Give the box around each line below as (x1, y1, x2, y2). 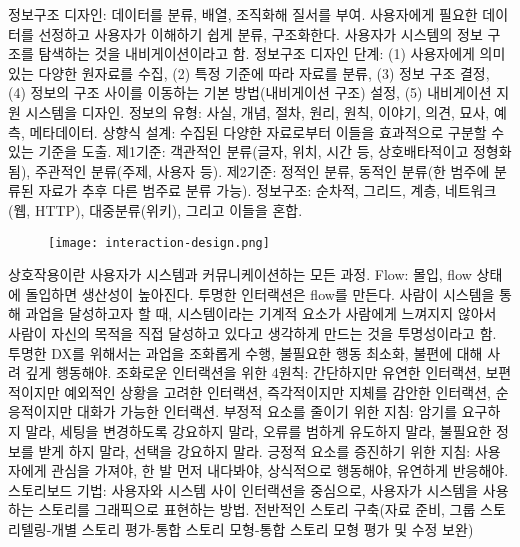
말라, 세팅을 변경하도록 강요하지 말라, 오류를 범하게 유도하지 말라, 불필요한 (25, 420, 492, 441)
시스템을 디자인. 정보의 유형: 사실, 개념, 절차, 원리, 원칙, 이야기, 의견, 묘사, (25, 101, 490, 122)
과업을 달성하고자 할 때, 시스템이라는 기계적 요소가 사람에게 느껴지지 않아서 (25, 303, 497, 324)
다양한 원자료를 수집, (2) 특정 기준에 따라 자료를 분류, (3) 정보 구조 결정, (38, 62, 490, 83)
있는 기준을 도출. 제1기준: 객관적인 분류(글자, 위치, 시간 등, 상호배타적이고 (8, 141, 469, 162)
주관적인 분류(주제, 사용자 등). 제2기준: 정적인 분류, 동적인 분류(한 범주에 (34, 160, 490, 181)
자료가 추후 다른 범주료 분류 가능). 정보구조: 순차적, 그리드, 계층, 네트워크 (38, 180, 497, 201)
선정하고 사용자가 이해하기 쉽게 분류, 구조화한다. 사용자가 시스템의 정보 (38, 23, 483, 44)
